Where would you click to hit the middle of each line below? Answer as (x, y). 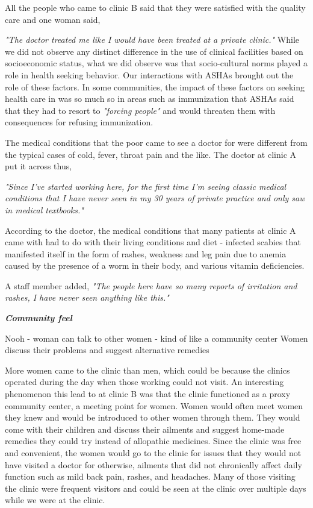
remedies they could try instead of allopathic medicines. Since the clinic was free (153, 441)
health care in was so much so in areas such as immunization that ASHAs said (150, 99)
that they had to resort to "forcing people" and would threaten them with (140, 110)
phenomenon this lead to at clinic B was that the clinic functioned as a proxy (148, 394)
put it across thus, (39, 166)
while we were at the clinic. (55, 500)
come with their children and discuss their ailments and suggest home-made (145, 429)
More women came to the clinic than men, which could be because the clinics (147, 370)
